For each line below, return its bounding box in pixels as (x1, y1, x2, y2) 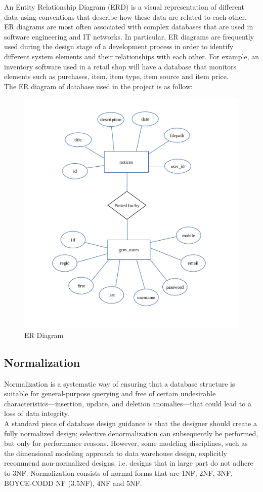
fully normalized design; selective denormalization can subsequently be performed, (4, 428, 258, 438)
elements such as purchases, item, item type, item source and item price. (4, 71, 229, 82)
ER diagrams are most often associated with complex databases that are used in (4, 21, 253, 32)
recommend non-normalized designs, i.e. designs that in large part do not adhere (4, 458, 253, 468)
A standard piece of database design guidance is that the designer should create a (4, 418, 257, 428)
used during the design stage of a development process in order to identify (4, 41, 234, 52)
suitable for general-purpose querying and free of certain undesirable (4, 388, 216, 399)
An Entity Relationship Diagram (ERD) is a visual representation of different (4, 2, 244, 12)
